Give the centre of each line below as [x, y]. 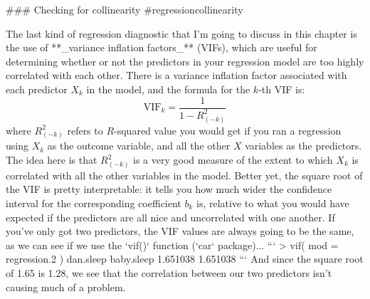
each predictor [37, 89]
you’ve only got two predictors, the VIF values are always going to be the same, [180, 231]
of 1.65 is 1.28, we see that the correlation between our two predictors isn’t [169, 272]
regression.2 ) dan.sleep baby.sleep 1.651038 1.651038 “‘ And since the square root [185, 259]
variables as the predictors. [303, 146]
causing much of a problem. [66, 287]
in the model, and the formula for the [168, 89]
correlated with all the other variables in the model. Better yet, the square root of [184, 175]
